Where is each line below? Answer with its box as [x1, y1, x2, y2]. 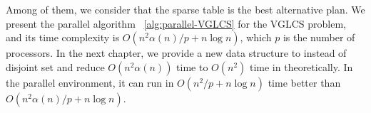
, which [240, 30, 272, 45]
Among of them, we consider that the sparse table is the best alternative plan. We [6, 2, 365, 16]
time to [176, 59, 208, 74]
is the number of [283, 30, 355, 45]
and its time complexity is [6, 30, 120, 45]
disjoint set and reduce [6, 59, 105, 74]
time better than [268, 75, 341, 90]
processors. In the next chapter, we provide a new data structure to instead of [6, 45, 347, 60]
